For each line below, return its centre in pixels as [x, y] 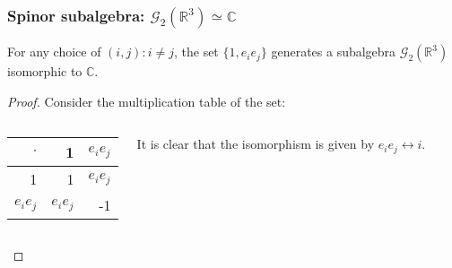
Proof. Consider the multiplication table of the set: [147, 101]
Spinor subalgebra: [76, 15]
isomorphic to [45, 71]
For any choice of [54, 52]
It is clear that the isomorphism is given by [256, 144]
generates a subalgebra [334, 52]
